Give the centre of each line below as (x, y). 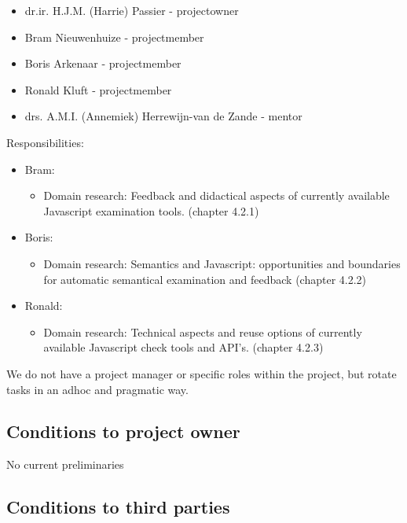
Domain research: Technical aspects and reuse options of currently (203, 331)
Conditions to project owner (123, 431)
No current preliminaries (65, 464)
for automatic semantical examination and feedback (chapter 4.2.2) (205, 279)
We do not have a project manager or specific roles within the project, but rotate (202, 373)
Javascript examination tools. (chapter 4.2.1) (151, 210)
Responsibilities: (45, 142)
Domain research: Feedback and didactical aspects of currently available (216, 195)
